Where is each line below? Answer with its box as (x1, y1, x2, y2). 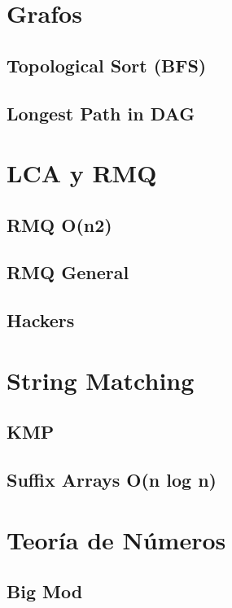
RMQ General (7, 260, 129, 285)
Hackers (7, 308, 75, 333)
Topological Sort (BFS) (7, 52, 207, 77)
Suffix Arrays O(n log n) (7, 467, 217, 492)
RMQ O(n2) (7, 212, 112, 237)
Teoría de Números (7, 523, 226, 556)
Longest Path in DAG (7, 100, 195, 125)
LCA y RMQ (7, 156, 157, 190)
